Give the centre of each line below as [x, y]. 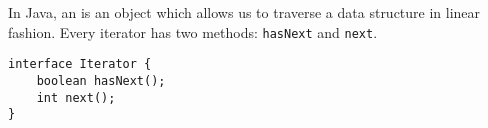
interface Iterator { [80, 64]
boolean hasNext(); [101, 80]
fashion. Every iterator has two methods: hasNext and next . [193, 31]
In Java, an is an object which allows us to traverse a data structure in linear [244, 12]
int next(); [76, 97]
